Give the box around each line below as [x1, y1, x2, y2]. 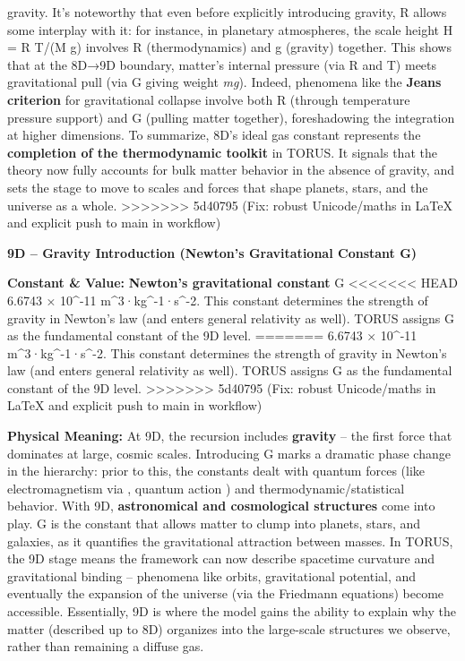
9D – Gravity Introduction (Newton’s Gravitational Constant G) [7, 243, 418, 262]
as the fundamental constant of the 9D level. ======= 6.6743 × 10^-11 [7, 326, 418, 345]
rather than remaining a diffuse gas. [7, 637, 204, 656]
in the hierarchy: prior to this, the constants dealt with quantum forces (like [7, 461, 426, 480]
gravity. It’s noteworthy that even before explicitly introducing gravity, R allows [7, 3, 447, 21]
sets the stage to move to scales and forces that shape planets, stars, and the [7, 177, 428, 196]
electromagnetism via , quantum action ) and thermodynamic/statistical [7, 478, 405, 497]
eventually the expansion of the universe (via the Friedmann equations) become [7, 584, 444, 603]
